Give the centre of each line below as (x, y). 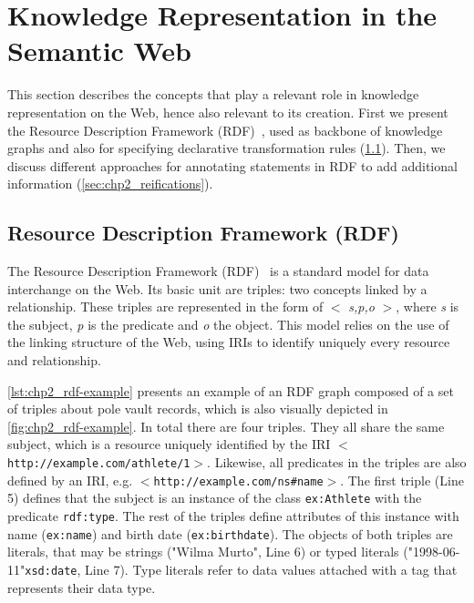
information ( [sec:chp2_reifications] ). (110, 184)
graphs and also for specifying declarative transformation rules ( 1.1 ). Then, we (227, 148)
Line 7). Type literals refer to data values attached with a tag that (271, 569)
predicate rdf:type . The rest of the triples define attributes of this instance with (233, 515)
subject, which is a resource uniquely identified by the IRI (169, 444)
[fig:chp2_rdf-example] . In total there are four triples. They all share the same (226, 426)
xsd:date (51, 571)
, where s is (428, 307)
